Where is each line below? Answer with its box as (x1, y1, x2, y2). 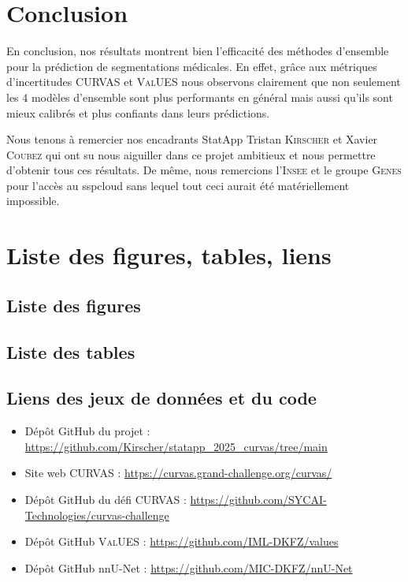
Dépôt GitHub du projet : (24, 423, 150, 439)
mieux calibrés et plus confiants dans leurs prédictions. (6, 104, 270, 121)
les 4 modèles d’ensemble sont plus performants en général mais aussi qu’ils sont (6, 88, 393, 105)
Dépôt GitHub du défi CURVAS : (24, 491, 187, 507)
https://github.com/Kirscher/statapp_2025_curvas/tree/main (24, 438, 328, 454)
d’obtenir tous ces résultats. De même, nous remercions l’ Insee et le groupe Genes (6, 162, 402, 178)
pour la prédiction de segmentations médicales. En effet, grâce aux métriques (6, 58, 377, 74)
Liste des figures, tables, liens (6, 239, 332, 271)
